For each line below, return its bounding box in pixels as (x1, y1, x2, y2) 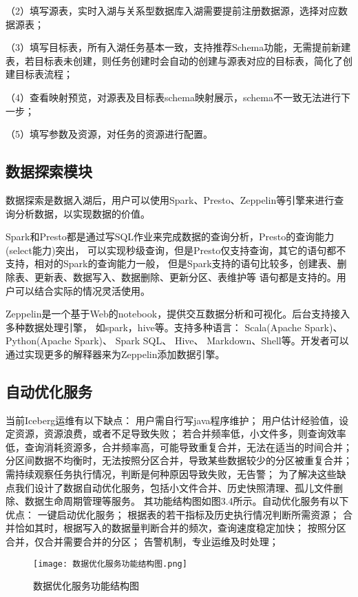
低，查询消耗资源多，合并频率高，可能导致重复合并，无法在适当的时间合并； (6, 439, 352, 454)
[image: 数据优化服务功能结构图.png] (33, 558, 187, 569)
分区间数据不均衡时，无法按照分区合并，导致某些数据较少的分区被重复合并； (6, 453, 352, 468)
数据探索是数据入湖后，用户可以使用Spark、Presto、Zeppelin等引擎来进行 (6, 192, 335, 207)
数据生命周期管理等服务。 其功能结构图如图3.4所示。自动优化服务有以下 (24, 494, 349, 508)
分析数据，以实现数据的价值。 (14, 206, 150, 220)
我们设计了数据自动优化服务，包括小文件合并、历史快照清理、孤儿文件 (14, 480, 333, 494)
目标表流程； (14, 67, 73, 81)
